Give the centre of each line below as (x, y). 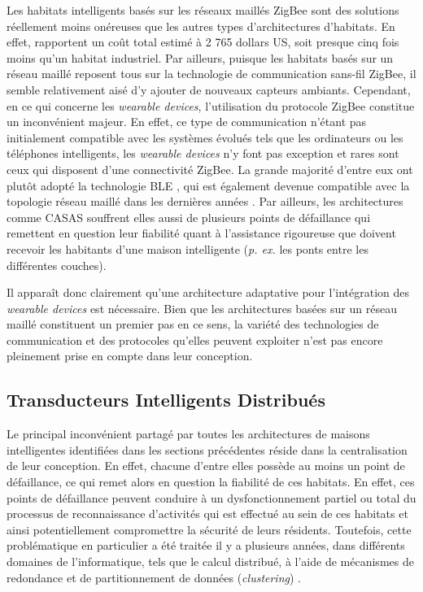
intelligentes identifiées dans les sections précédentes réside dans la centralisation (207, 449)
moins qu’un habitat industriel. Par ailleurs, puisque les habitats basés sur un (200, 57)
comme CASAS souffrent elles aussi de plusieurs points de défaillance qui (189, 217)
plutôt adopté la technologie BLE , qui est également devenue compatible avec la (208, 185)
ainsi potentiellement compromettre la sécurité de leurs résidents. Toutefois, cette (209, 529)
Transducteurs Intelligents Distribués (166, 400)
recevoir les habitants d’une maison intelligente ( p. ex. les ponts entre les (188, 248)
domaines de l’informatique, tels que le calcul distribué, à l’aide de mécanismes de (210, 562)
